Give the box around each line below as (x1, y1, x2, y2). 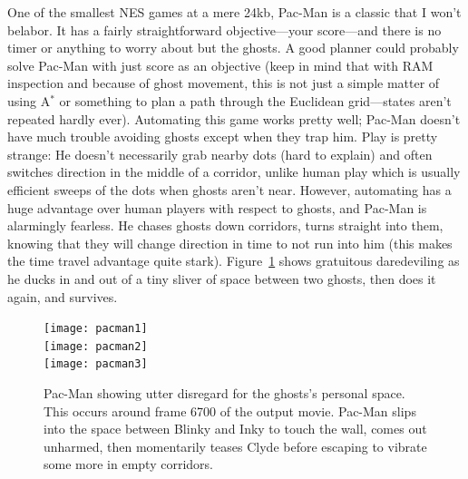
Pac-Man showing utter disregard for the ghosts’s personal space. (44, 384, 405, 403)
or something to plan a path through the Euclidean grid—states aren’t (59, 91, 452, 110)
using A (7, 91, 51, 110)
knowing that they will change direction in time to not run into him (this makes (7, 233, 453, 252)
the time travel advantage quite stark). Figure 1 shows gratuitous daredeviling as (7, 251, 460, 270)
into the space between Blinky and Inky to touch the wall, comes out (44, 419, 427, 438)
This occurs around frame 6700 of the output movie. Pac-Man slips (44, 401, 416, 420)
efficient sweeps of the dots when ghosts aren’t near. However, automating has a (7, 180, 452, 199)
